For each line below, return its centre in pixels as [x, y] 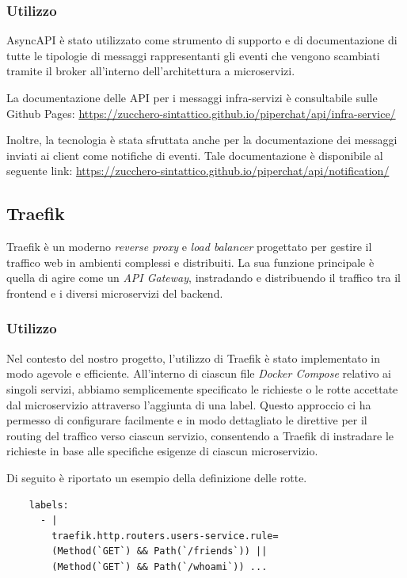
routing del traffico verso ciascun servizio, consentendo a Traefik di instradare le [200, 435]
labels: [49, 505]
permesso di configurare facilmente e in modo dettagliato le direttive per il [187, 420]
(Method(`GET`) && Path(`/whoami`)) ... [160, 567]
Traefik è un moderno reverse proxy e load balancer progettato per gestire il [189, 247]
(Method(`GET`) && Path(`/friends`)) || [160, 551]
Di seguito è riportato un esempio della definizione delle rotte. [157, 477]
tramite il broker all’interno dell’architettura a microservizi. [151, 71]
